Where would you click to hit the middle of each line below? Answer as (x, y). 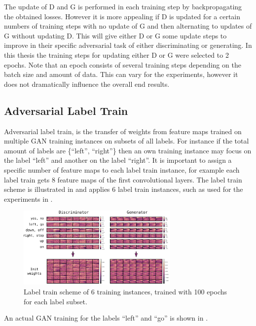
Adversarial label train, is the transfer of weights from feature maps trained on (123, 131)
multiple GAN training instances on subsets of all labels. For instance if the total (127, 141)
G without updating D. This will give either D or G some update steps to (115, 35)
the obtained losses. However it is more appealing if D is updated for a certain (122, 16)
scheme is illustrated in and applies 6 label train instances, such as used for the (124, 189)
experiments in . (28, 199)
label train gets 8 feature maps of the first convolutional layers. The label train (123, 179)
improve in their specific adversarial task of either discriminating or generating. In (128, 45)
